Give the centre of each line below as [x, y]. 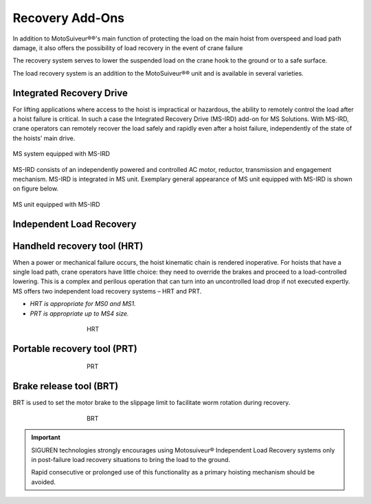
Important [46, 437]
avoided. [44, 482]
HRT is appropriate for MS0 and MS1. [83, 304]
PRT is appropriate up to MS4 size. [79, 314]
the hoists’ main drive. [44, 138]
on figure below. [35, 188]
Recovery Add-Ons [69, 18]
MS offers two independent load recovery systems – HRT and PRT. [107, 291]
